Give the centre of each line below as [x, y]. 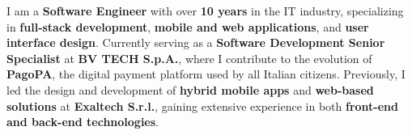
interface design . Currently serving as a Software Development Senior [196, 42]
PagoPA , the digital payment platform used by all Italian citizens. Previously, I [206, 74]
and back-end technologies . [83, 122]
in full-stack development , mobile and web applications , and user [188, 26]
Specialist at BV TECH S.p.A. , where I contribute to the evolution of [189, 58]
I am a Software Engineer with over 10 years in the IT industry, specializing [205, 11]
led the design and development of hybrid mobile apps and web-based [190, 89]
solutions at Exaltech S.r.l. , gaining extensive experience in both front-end [202, 105]
